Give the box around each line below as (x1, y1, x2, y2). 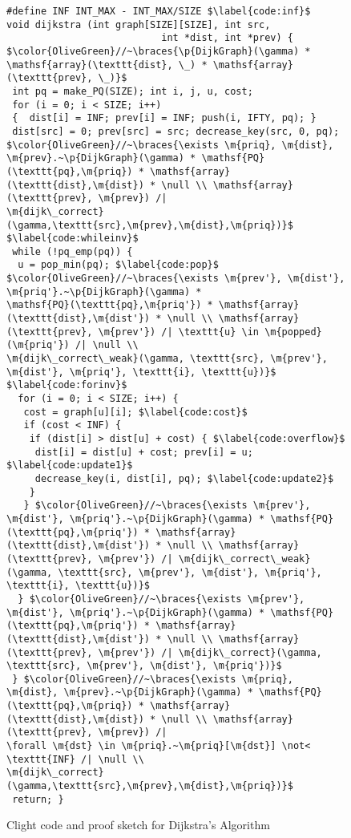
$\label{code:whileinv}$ (6, 233, 139, 245)
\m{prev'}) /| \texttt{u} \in (98, 326, 259, 338)
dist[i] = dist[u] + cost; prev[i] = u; (34, 446, 253, 458)
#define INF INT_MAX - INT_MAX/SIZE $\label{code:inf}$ (6, 6, 311, 17)
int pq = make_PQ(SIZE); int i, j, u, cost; (12, 85, 253, 97)
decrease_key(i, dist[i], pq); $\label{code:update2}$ (34, 472, 334, 484)
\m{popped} (264, 326, 322, 338)
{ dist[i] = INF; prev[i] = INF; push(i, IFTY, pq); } (12, 112, 317, 124)
